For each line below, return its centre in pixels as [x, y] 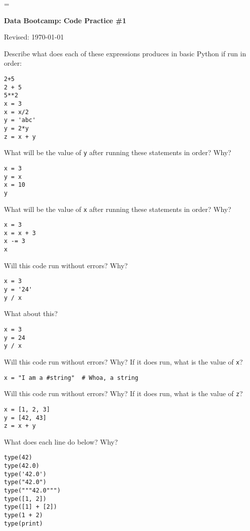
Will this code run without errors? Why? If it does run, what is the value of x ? [124, 361]
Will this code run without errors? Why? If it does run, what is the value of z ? [124, 393]
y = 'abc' [20, 120]
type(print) [23, 523]
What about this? [31, 313]
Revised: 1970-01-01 [34, 37]
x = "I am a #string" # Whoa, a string [71, 378]
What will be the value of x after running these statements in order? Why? [118, 209]
